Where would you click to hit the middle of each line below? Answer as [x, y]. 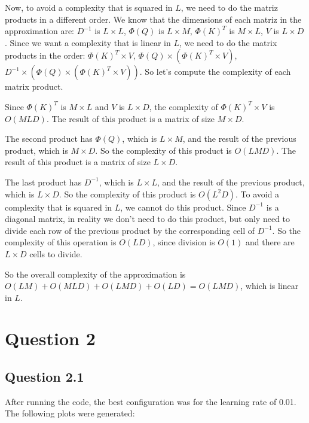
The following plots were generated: [70, 413]
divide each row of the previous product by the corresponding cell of [130, 230]
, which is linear [270, 286]
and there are [270, 242]
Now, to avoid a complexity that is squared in [89, 7]
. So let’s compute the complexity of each [215, 71]
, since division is [184, 242]
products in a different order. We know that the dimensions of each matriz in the [153, 19]
